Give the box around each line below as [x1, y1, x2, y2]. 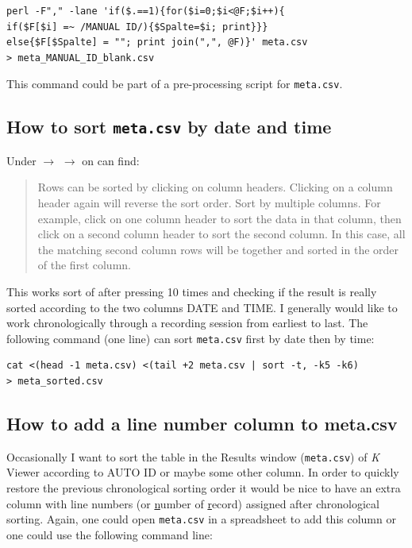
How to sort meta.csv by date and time [6, 114, 332, 139]
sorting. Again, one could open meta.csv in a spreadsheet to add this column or [6, 511, 396, 527]
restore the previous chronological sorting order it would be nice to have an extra [6, 480, 401, 496]
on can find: [82, 152, 140, 168]
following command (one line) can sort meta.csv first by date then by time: [6, 330, 375, 346]
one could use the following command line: [6, 526, 213, 542]
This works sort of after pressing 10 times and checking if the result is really [6, 283, 377, 299]
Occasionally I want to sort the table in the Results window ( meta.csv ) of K [6, 448, 379, 465]
